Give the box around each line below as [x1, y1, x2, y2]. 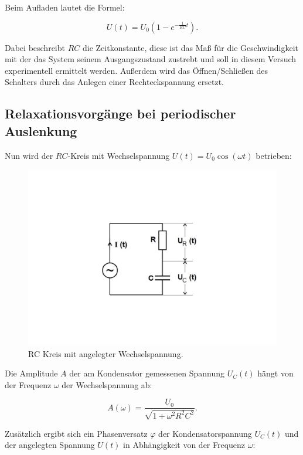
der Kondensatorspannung [158, 427, 252, 439]
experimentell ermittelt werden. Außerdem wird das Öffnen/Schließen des [5, 64, 268, 76]
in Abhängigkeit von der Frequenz [123, 439, 246, 451]
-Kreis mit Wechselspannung [67, 149, 170, 161]
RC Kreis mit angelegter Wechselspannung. [28, 347, 183, 359]
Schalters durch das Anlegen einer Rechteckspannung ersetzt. [5, 76, 224, 88]
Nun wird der [5, 149, 53, 161]
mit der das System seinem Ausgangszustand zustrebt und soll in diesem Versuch [5, 53, 297, 65]
